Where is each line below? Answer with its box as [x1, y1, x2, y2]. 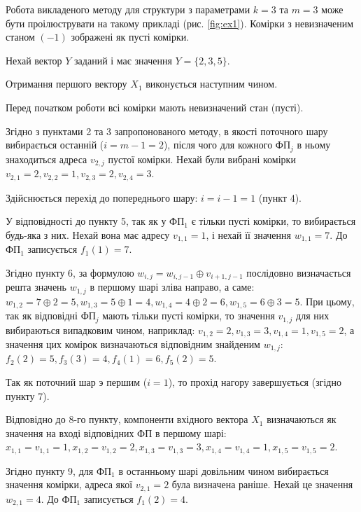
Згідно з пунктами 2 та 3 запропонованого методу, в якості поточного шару [6, 123, 328, 138]
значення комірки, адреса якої [6, 477, 133, 492]
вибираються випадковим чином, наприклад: [6, 322, 195, 337]
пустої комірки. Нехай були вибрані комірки [108, 151, 296, 166]
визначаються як [267, 412, 337, 427]
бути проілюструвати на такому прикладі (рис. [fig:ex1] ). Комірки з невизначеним [6, 15, 354, 30]
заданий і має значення [74, 53, 172, 67]
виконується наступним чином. [146, 76, 278, 91]
